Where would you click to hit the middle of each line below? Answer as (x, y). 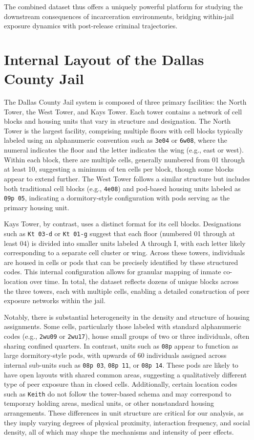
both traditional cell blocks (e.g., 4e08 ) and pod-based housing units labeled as (122, 188)
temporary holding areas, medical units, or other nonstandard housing (109, 403)
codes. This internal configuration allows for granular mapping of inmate (113, 272)
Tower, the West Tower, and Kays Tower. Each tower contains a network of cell (123, 111)
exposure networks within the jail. (55, 300)
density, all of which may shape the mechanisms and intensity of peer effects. (119, 432)
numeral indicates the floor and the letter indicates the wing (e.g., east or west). (124, 150)
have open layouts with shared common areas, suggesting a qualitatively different (126, 374)
